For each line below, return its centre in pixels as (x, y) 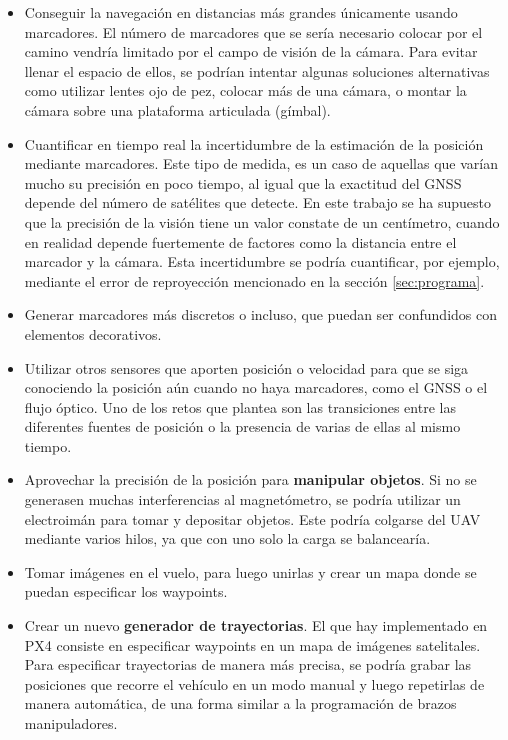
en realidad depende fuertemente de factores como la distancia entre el (240, 241)
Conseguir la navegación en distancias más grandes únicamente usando (241, 12)
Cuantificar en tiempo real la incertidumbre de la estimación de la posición (254, 143)
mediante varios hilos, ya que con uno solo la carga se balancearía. (227, 538)
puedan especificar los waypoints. (126, 591)
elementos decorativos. (93, 333)
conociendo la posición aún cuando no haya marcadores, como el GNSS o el (256, 387)
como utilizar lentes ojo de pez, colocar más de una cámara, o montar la (245, 90)
